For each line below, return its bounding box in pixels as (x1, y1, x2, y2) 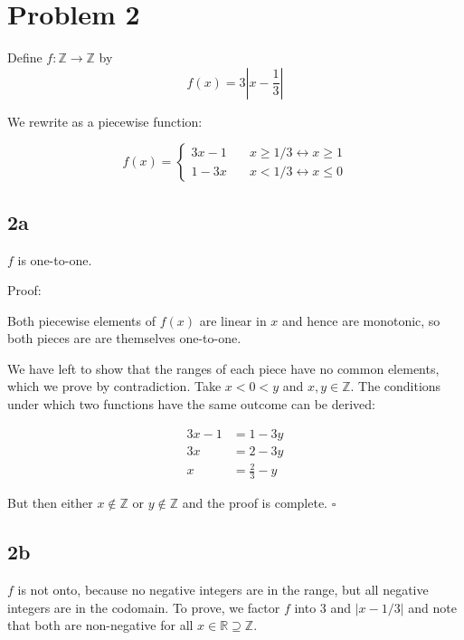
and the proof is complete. (182, 493, 327, 512)
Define (7, 48, 43, 67)
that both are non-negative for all (7, 616, 194, 635)
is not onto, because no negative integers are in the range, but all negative (17, 579, 429, 598)
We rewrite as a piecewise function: (7, 111, 203, 130)
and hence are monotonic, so (282, 310, 440, 330)
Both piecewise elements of (7, 310, 156, 330)
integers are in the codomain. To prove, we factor (7, 597, 280, 616)
